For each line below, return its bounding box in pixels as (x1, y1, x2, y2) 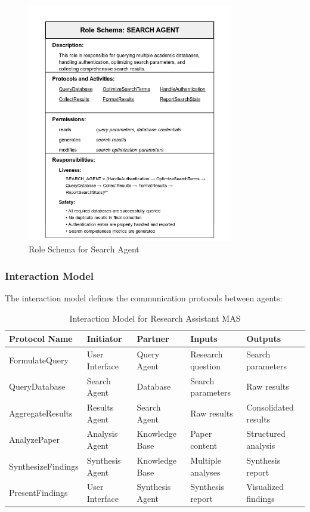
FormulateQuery (9, 353, 69, 366)
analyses (190, 465, 221, 478)
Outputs (246, 332, 281, 345)
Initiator (86, 332, 122, 345)
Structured (246, 427, 286, 440)
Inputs (190, 332, 218, 345)
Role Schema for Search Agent (29, 243, 139, 255)
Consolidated (246, 401, 294, 414)
